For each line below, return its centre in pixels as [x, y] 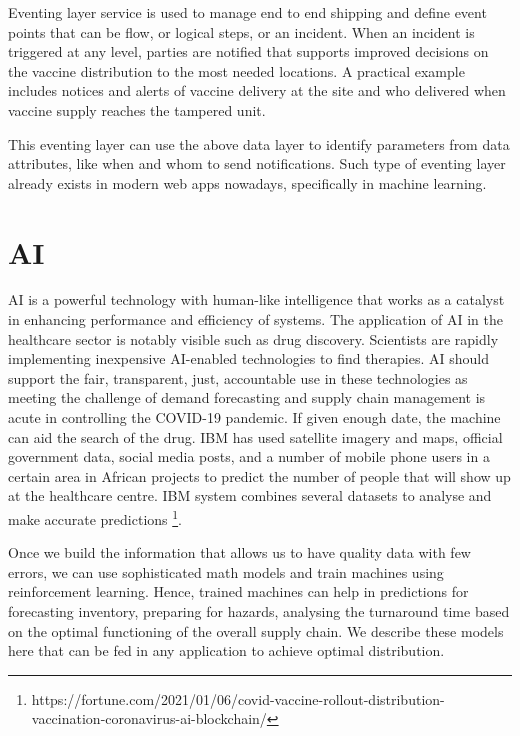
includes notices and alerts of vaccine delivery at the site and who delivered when [257, 90]
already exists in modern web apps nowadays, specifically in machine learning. [247, 182]
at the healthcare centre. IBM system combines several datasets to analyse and [250, 495]
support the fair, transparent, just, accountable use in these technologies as [238, 377]
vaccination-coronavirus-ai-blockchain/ [149, 718]
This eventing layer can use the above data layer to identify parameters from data [259, 143]
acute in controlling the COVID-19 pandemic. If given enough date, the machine [254, 417]
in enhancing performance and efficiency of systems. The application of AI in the [255, 319]
